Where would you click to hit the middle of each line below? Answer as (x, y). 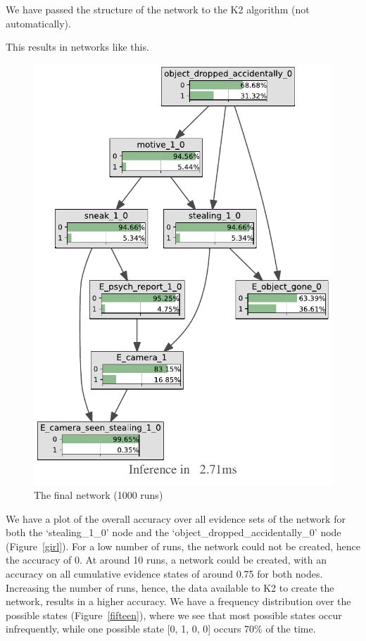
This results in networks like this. (77, 47)
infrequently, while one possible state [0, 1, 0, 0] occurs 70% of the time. (161, 629)
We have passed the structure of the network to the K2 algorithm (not (158, 9)
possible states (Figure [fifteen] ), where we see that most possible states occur (174, 615)
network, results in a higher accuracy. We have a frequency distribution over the (178, 601)
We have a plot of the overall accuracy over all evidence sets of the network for (176, 518)
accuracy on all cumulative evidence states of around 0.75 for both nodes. (164, 574)
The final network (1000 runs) (99, 495)
